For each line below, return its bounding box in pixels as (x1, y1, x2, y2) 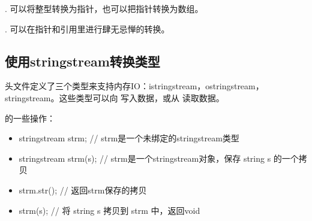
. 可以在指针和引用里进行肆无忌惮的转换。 (5, 22, 170, 35)
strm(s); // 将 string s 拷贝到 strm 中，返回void (19, 204, 200, 216)
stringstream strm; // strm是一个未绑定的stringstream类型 (19, 132, 239, 144)
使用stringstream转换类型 (5, 52, 160, 70)
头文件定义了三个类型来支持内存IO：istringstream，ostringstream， (5, 80, 264, 92)
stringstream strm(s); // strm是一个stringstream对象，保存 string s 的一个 (19, 152, 299, 164)
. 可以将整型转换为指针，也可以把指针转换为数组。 (5, 2, 203, 14)
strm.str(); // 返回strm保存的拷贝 (19, 183, 147, 196)
